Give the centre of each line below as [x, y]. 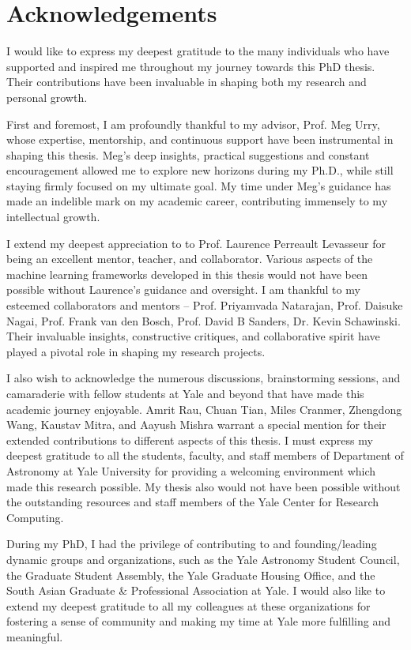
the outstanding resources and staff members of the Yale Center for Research [193, 502]
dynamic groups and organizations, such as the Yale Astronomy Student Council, [203, 559]
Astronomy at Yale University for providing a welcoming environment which [191, 470]
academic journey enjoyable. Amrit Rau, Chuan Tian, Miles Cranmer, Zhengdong [204, 409]
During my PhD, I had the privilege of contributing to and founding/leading [192, 544]
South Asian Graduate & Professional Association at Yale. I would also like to [196, 590]
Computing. [35, 517]
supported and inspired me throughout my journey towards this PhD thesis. [191, 66]
